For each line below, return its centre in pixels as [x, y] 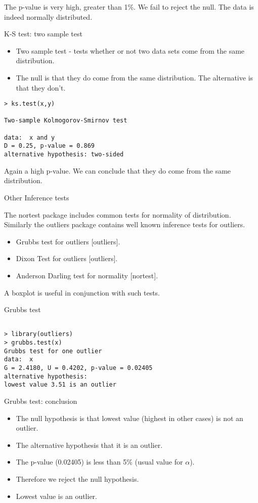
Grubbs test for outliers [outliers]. [68, 241]
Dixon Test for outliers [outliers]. [67, 258]
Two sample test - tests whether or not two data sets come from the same [130, 50]
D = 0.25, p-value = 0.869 [49, 146]
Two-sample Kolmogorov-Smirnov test [66, 121]
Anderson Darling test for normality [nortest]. [87, 275]
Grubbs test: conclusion [41, 401]
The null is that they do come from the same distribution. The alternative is [135, 77]
